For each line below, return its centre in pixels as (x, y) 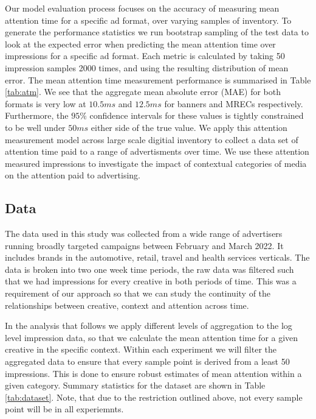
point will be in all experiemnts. (64, 409)
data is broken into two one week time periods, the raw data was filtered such (149, 269)
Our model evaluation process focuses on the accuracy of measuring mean (142, 8)
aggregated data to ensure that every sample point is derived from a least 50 (147, 361)
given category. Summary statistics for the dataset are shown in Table (135, 385)
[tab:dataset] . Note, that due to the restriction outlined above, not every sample (154, 397)
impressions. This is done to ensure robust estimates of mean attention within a (153, 373)
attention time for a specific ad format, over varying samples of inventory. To (148, 20)
